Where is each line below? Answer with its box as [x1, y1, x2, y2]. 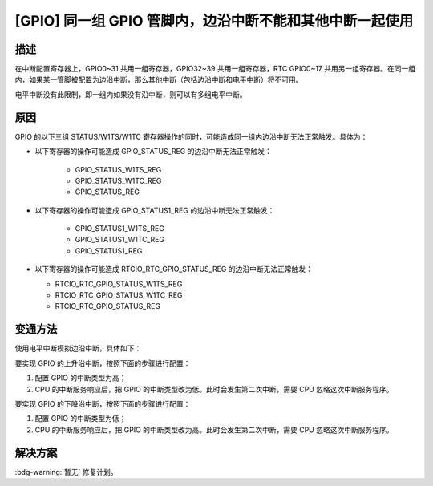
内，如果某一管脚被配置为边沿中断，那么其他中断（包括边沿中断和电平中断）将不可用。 [14, 75, 303, 84]
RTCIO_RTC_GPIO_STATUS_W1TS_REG [55, 279, 183, 289]
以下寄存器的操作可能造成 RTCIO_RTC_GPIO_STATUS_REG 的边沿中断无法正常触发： [34, 265, 313, 274]
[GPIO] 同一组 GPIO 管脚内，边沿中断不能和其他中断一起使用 [14, 12, 414, 30]
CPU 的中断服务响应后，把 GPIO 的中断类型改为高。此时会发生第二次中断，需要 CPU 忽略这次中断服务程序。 [34, 425, 394, 435]
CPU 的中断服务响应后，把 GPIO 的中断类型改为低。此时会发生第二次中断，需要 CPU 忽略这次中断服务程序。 [34, 384, 394, 394]
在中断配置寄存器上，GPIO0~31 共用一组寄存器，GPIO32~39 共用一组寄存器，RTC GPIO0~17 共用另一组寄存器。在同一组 [14, 64, 416, 74]
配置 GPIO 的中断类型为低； [34, 414, 127, 423]
